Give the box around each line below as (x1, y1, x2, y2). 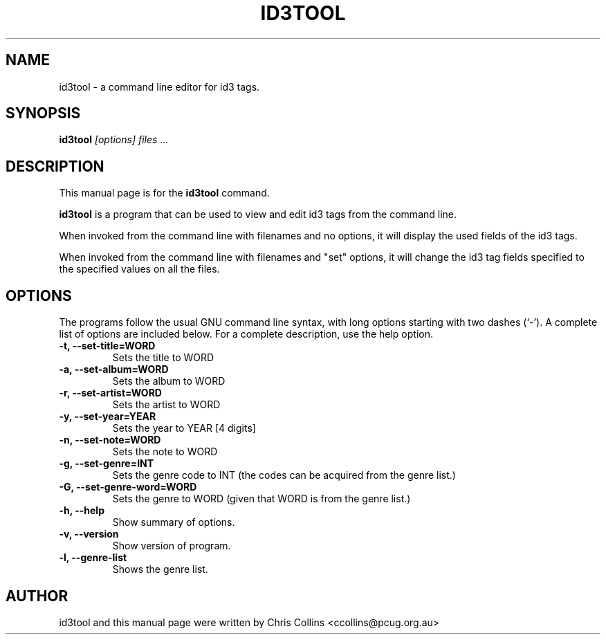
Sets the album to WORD (112, 375, 226, 387)
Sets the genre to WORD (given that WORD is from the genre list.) (112, 493, 411, 505)
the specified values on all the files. (59, 263, 220, 275)
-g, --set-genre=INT (59, 457, 154, 470)
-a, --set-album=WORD (59, 363, 169, 376)
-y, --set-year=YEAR (59, 410, 156, 423)
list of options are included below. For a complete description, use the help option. (59, 328, 433, 340)
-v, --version (59, 528, 119, 540)
